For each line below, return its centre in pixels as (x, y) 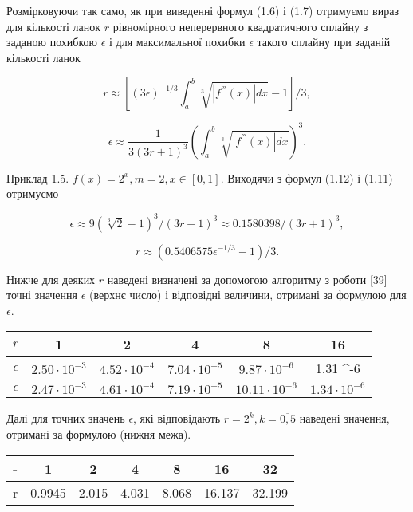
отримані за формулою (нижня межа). (99, 433)
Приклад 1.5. (38, 177)
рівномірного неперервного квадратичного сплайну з (240, 26)
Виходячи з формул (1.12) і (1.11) (310, 177)
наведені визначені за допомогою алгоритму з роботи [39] (247, 279)
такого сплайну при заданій (324, 42)
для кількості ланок (54, 26)
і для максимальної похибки (177, 42)
